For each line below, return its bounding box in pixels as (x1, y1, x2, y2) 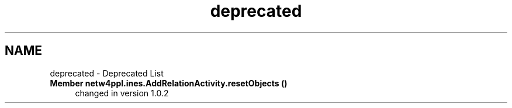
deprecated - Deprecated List (50, 68, 164, 78)
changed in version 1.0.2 (75, 88, 169, 98)
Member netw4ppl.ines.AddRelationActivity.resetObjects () (50, 78, 288, 88)
